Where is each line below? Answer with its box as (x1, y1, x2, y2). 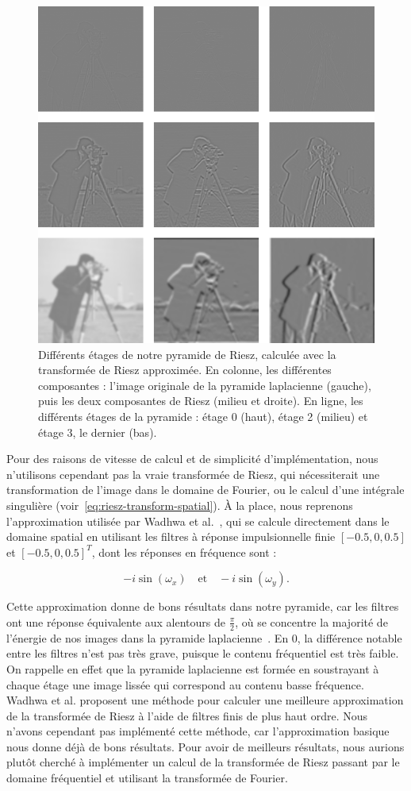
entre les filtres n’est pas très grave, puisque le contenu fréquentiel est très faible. (6, 645, 399, 662)
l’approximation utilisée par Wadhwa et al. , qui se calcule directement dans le (6, 512, 390, 529)
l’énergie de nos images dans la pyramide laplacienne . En (6, 629, 289, 646)
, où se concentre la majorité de (235, 613, 388, 630)
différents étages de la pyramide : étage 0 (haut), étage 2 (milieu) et (38, 407, 368, 424)
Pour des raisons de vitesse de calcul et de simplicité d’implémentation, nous (6, 450, 378, 467)
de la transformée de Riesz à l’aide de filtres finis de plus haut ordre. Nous (6, 707, 368, 723)
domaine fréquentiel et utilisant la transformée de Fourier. (6, 770, 288, 786)
